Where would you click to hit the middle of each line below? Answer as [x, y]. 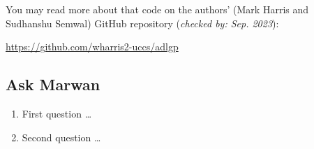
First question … [57, 113]
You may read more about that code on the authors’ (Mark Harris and [157, 9]
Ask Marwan [53, 84]
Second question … [61, 137]
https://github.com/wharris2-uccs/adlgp [92, 47]
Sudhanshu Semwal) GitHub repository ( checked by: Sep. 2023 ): [142, 23]
